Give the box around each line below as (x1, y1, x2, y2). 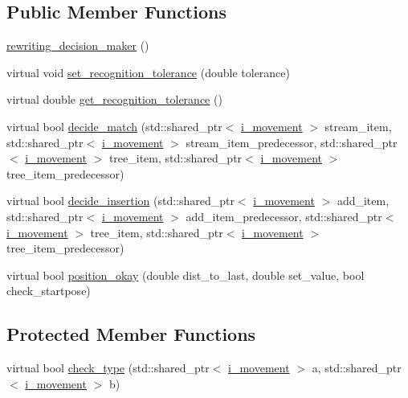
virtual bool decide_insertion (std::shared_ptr (6, 192, 235, 209)
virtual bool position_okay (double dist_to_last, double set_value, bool (6, 266, 365, 283)
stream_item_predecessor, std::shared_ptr (186, 133, 398, 150)
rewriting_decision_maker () (6, 37, 149, 54)
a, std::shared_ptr (312, 359, 402, 376)
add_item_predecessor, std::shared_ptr (186, 207, 382, 224)
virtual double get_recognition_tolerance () (6, 91, 222, 108)
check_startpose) (6, 282, 91, 299)
